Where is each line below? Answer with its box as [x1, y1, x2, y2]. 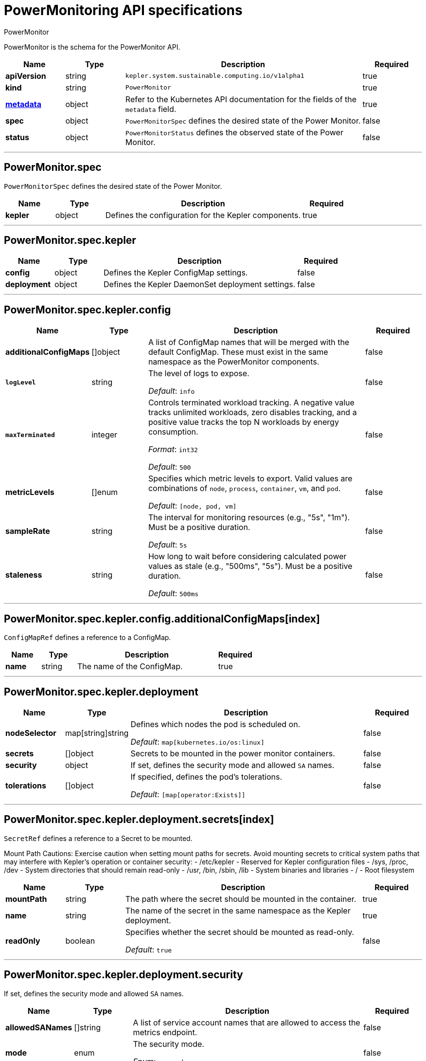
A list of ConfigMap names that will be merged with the [148, 337, 350, 348]
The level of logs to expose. [148, 368, 249, 379]
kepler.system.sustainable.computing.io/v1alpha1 [125, 72, 304, 80]
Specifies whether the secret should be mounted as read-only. [125, 927, 355, 937]
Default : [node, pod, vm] [148, 501, 237, 511]
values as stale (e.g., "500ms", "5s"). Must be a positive [148, 561, 353, 571]
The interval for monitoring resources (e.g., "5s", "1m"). [148, 512, 350, 523]
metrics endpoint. [133, 1027, 197, 1037]
